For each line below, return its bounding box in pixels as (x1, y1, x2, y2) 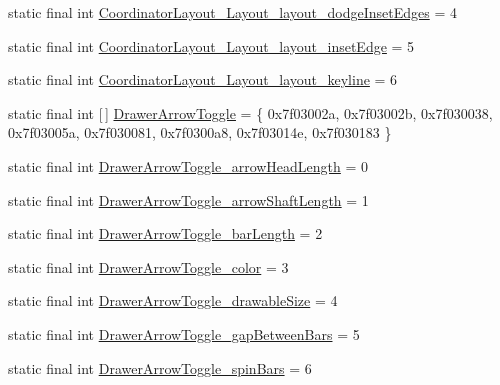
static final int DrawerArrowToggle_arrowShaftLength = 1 (8, 189, 369, 210)
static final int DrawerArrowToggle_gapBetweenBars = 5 (8, 323, 360, 344)
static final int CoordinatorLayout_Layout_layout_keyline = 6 (8, 69, 398, 90)
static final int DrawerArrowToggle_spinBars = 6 (8, 357, 312, 378)
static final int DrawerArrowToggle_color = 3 (8, 256, 289, 277)
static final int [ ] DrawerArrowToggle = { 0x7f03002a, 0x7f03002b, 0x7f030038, (8, 102, 493, 123)
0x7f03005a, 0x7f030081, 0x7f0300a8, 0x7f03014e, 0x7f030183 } (8, 122, 392, 143)
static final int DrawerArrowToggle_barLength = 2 (8, 223, 323, 244)
